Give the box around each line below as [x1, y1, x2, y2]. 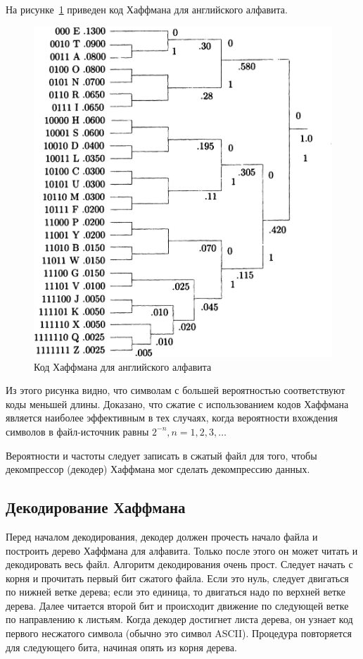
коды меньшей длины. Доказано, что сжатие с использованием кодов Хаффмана [6, 396, 349, 411]
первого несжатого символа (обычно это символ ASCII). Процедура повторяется [6, 626, 352, 641]
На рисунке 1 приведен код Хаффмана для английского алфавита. [6, 2, 288, 16]
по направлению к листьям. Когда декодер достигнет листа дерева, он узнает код [6, 612, 353, 627]
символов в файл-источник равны [6, 424, 149, 438]
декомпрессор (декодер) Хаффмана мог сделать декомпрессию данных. [6, 462, 310, 476]
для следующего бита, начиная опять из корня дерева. [6, 639, 237, 654]
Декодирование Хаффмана [6, 496, 186, 518]
